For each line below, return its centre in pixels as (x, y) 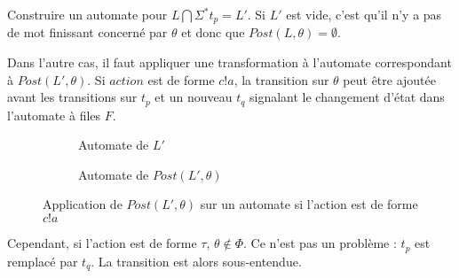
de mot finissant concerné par (87, 32)
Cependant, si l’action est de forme (102, 243)
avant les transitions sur (72, 97)
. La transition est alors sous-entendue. (196, 261)
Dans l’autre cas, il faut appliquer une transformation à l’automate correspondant (229, 62)
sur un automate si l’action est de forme (309, 204)
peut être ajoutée (389, 79)
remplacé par (43, 261)
